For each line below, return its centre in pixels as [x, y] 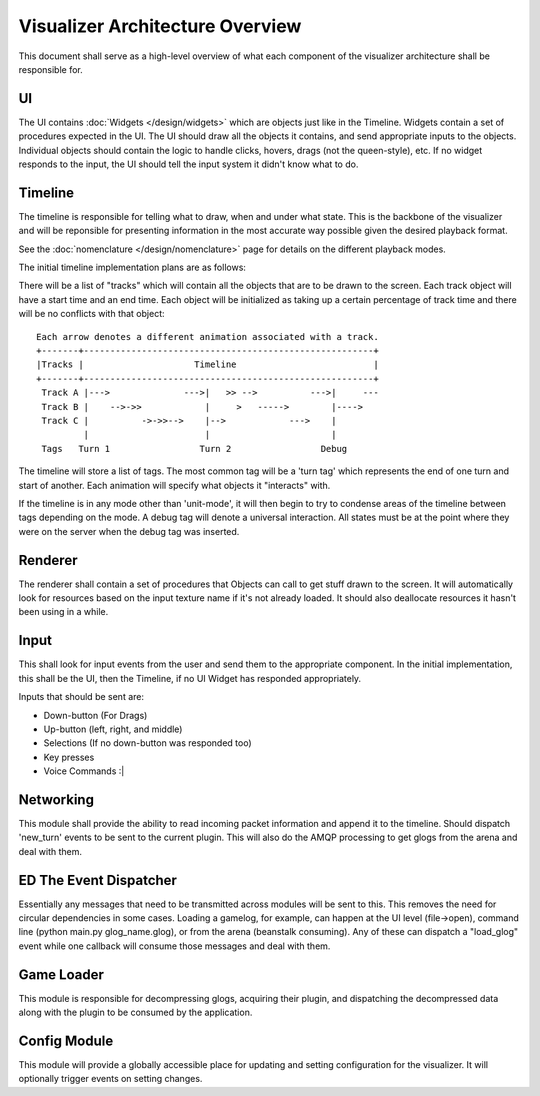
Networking [56, 799]
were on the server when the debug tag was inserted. [129, 531]
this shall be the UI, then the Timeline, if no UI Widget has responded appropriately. [190, 678]
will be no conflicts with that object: [91, 314]
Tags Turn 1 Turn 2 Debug [194, 448]
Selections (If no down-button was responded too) [147, 743]
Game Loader [61, 974]
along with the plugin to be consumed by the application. [135, 1012]
